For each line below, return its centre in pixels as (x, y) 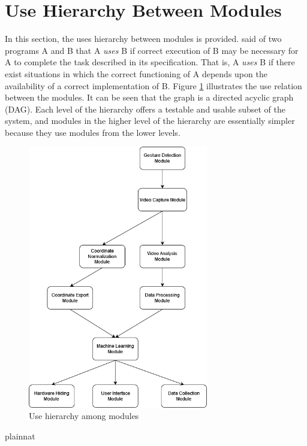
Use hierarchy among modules (84, 416)
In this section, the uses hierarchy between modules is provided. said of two (143, 39)
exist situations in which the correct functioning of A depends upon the (136, 73)
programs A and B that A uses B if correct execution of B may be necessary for (152, 50)
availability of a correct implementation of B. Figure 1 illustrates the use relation (153, 85)
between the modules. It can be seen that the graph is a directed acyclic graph (149, 97)
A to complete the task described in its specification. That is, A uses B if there (150, 62)
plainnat (20, 436)
